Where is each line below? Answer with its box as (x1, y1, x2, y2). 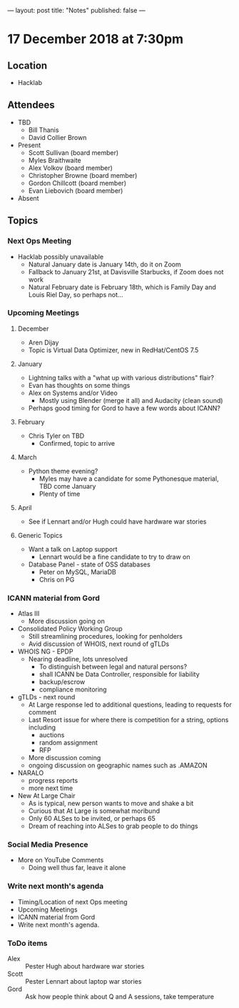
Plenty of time (39, 489, 81, 498)
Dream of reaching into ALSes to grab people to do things (28, 822, 198, 831)
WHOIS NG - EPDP (17, 647, 73, 656)
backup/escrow (39, 678, 86, 687)
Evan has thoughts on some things (28, 381, 131, 389)
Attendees (7, 99, 55, 111)
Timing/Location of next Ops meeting (17, 897, 128, 906)
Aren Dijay (28, 338, 59, 346)
